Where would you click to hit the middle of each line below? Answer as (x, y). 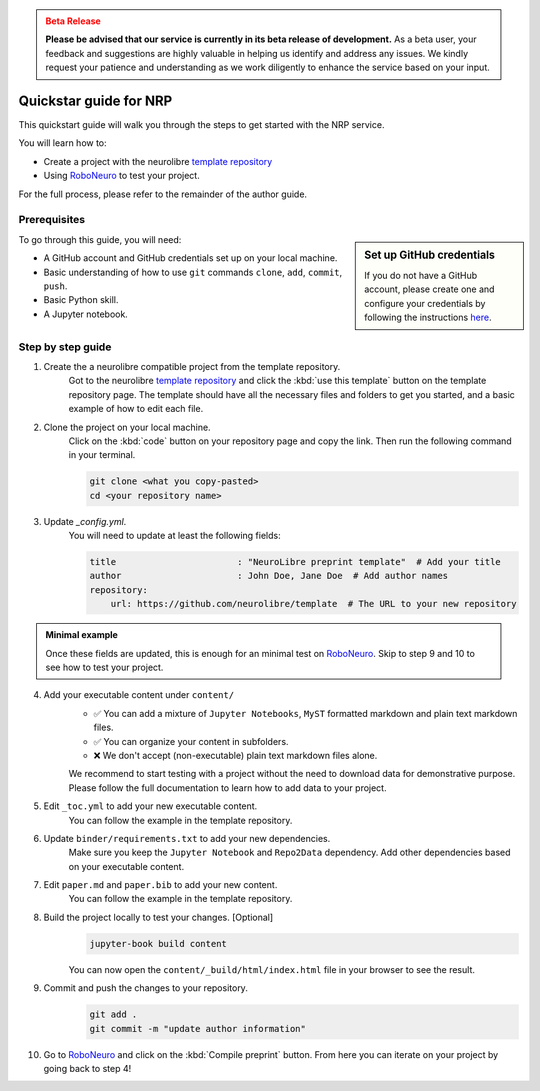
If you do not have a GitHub (421, 276)
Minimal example (82, 635)
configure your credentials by (425, 303)
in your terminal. (102, 455)
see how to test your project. (104, 667)
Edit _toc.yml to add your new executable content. (150, 806)
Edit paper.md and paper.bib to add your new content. (160, 885)
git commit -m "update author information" (198, 1028)
